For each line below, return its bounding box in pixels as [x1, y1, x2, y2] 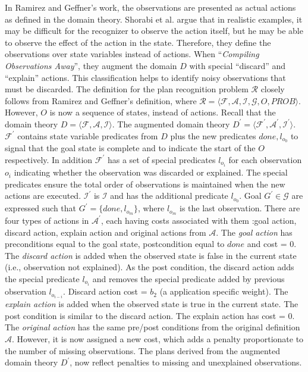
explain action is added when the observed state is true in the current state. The [5, 298, 298, 310]
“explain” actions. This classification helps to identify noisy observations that [5, 71, 286, 83]
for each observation [228, 153, 302, 165]
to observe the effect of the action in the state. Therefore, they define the [5, 36, 271, 48]
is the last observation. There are [180, 202, 300, 214]
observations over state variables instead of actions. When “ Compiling [5, 48, 259, 60]
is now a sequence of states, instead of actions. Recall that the [49, 106, 276, 118]
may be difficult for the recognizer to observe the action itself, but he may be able [5, 24, 303, 37]
